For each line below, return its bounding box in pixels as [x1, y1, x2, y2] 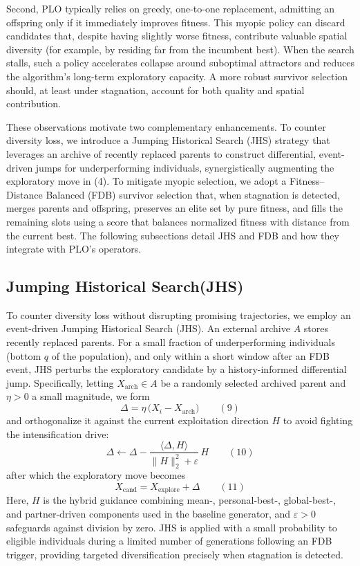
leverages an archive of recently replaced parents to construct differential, [6, 146, 316, 161]
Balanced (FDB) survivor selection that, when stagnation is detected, [46, 187, 340, 201]
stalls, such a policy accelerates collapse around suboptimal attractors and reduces [6, 55, 355, 70]
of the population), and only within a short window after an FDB [51, 348, 330, 363]
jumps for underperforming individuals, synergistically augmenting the [35, 160, 334, 174]
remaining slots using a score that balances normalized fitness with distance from [6, 214, 350, 228]
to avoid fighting [283, 413, 353, 428]
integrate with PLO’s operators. [6, 241, 142, 256]
